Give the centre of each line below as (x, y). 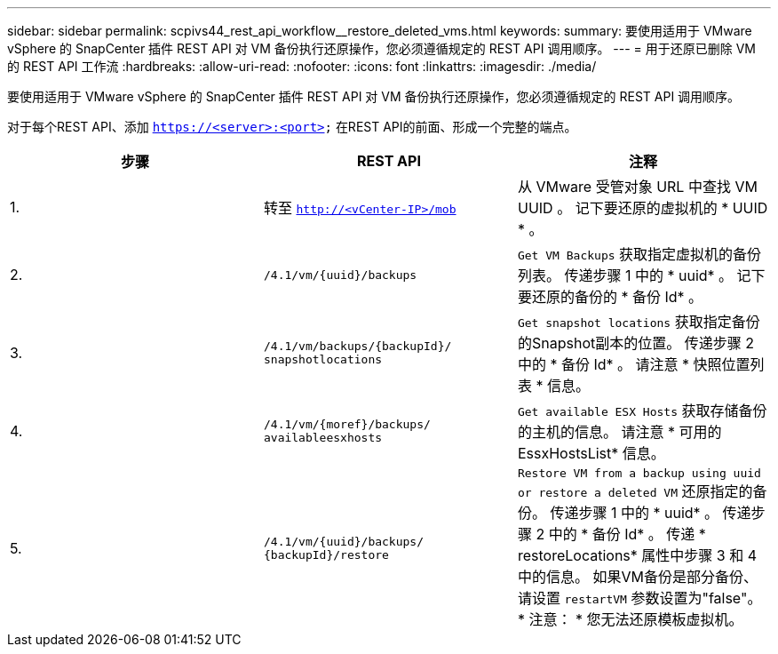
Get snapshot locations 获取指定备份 (639, 322)
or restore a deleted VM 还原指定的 (635, 491)
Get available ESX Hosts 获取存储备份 (642, 411)
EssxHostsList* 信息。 (591, 453)
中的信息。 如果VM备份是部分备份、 (637, 577)
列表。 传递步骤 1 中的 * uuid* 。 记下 (641, 275)
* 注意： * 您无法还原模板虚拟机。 (630, 619)
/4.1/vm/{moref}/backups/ (347, 424)
